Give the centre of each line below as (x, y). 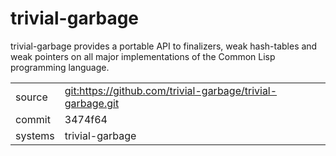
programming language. (60, 67)
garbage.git (92, 103)
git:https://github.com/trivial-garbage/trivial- (171, 90)
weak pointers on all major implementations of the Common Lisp (143, 56)
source (31, 97)
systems (35, 135)
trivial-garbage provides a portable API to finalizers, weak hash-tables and (164, 46)
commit (33, 119)
